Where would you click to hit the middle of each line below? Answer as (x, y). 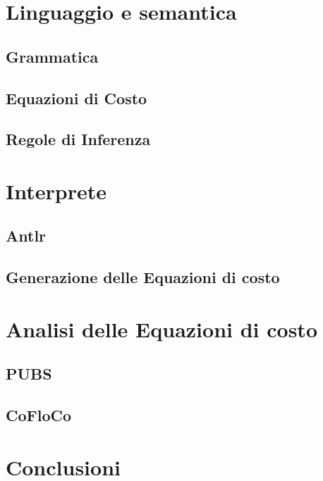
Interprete (56, 190)
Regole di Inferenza (78, 139)
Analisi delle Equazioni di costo (161, 329)
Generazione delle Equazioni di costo (143, 277)
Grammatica (52, 56)
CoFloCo (39, 415)
